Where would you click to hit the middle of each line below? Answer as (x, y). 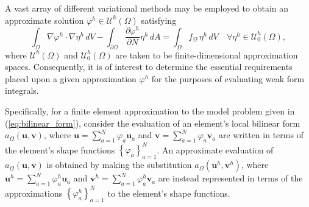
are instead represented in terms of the (230, 178)
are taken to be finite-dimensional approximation (207, 54)
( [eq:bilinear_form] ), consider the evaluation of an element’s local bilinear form (153, 123)
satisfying (159, 20)
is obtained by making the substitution (119, 165)
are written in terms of (261, 135)
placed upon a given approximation (71, 78)
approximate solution (44, 20)
